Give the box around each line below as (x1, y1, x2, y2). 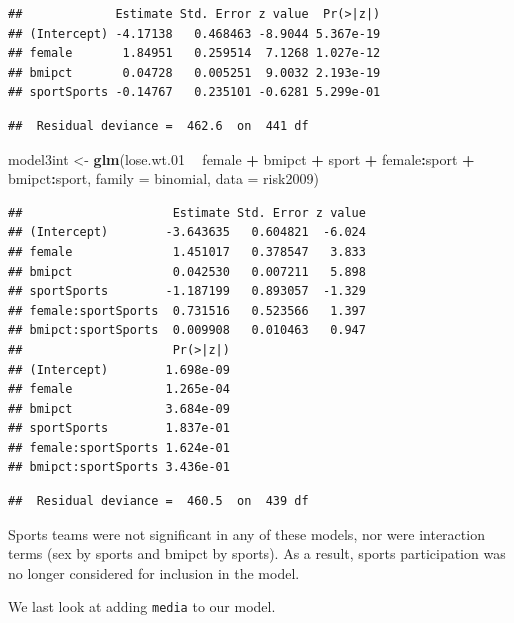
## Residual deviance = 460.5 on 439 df (8, 494, 309, 509)
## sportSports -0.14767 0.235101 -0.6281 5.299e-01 (8, 85, 381, 100)
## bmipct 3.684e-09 (8, 401, 230, 416)
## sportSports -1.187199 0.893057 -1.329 (8, 284, 366, 299)
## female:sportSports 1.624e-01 (8, 440, 230, 455)
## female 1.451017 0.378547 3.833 (8, 244, 366, 259)
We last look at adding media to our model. (8, 596, 276, 617)
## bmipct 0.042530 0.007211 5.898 (8, 264, 366, 279)
